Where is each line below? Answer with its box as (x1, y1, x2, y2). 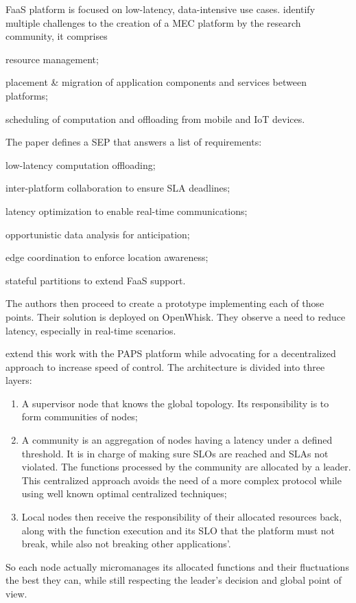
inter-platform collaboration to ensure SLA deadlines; (5, 181, 230, 195)
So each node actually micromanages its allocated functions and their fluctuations (5, 559, 349, 573)
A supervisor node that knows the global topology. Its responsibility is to (21, 396, 329, 410)
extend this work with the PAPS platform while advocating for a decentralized (5, 346, 336, 361)
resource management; (5, 52, 99, 66)
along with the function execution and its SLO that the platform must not (21, 523, 335, 537)
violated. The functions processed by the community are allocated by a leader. (21, 459, 351, 474)
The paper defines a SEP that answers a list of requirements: (5, 135, 262, 149)
